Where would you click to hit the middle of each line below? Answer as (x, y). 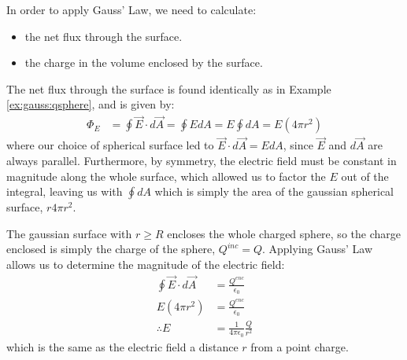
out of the (365, 176)
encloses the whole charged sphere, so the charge (284, 233)
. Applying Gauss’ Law (317, 249)
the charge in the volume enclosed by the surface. (144, 62)
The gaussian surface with (69, 233)
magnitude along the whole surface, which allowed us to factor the (166, 176)
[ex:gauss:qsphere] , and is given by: (91, 104)
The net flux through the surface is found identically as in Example (169, 88)
